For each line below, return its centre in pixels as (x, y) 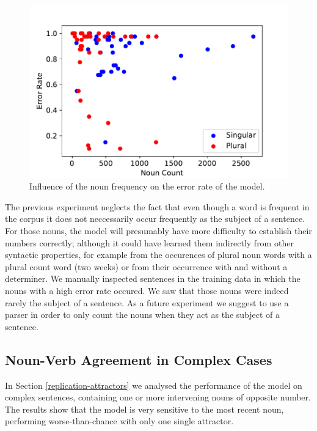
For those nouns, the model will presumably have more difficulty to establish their (158, 231)
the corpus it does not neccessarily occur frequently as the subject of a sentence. (155, 219)
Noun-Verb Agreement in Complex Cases (139, 359)
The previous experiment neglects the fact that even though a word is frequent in (157, 206)
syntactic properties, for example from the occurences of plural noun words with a (158, 255)
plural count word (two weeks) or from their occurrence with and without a (146, 266)
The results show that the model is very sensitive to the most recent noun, (144, 409)
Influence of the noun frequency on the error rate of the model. (147, 186)
